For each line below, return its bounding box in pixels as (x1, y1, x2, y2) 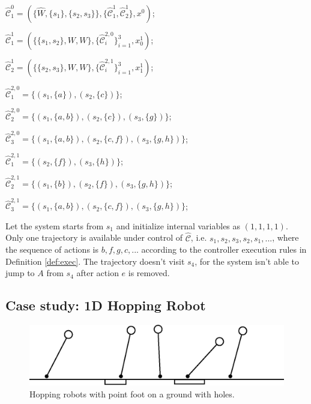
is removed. (128, 267, 170, 279)
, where (272, 231, 299, 244)
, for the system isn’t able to (195, 255, 299, 267)
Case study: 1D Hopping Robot (5, 296, 206, 315)
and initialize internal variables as (116, 219, 241, 232)
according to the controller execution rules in (141, 243, 307, 256)
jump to (5, 267, 35, 279)
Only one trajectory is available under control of (5, 231, 183, 244)
